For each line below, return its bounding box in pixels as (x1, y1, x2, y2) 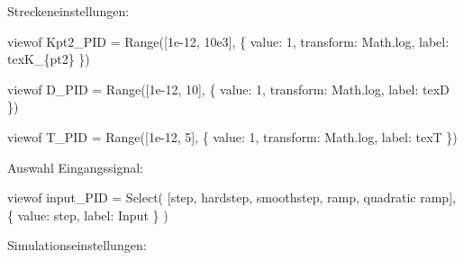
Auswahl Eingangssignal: (7, 157, 143, 176)
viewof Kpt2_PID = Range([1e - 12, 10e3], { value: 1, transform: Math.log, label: (7, 31, 450, 50)
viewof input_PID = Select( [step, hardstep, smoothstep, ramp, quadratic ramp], (7, 188, 456, 207)
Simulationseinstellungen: (7, 236, 147, 255)
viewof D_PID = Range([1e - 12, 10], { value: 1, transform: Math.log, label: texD (7, 79, 450, 98)
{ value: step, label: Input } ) (7, 205, 168, 224)
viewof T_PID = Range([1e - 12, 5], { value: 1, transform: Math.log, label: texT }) (7, 127, 458, 146)
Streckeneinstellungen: (7, 2, 130, 20)
